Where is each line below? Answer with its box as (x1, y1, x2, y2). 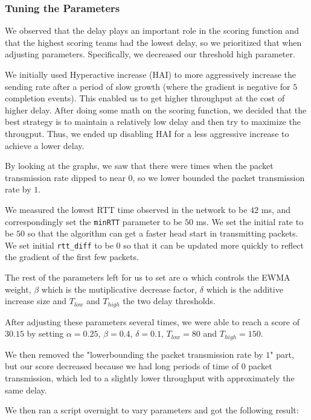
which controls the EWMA (191, 271, 290, 284)
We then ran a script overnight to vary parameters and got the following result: (5, 404, 299, 416)
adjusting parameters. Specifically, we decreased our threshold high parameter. (5, 48, 295, 60)
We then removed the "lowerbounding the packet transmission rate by (5, 348, 263, 360)
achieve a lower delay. (5, 139, 85, 151)
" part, (270, 348, 294, 360)
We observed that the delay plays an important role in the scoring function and (5, 24, 299, 37)
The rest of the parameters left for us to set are (5, 271, 181, 284)
